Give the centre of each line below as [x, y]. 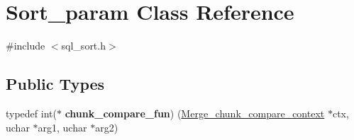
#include [26, 46]
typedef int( [31, 113]
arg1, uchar [62, 127]
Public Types [55, 84]
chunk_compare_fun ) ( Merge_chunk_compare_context [195, 113]
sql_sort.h [83, 46]
